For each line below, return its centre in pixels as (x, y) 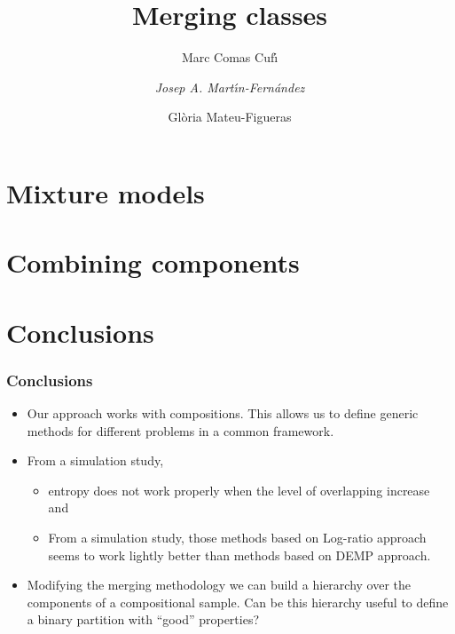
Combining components (153, 262)
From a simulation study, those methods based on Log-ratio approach (237, 538)
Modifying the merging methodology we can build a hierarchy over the (219, 585)
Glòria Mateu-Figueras (230, 117)
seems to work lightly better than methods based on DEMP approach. (239, 555)
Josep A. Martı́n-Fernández (230, 87)
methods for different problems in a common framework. (180, 430)
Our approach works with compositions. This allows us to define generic (223, 413)
